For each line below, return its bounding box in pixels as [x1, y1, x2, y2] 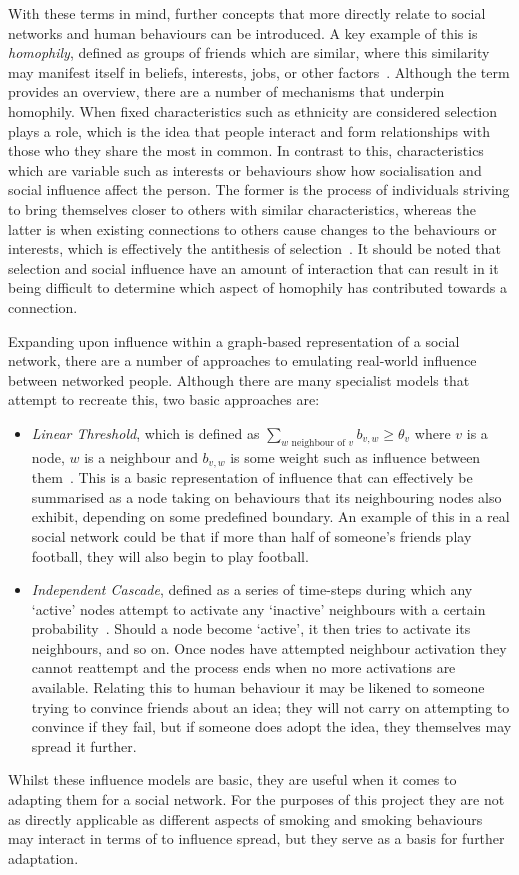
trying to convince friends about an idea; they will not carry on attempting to [31, 696, 510, 717]
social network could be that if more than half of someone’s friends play [31, 525, 472, 546]
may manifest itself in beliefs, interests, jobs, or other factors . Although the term [8, 61, 510, 82]
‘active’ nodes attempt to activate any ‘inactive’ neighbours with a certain [31, 598, 486, 619]
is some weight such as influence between [230, 446, 481, 467]
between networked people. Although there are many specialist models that [8, 369, 470, 390]
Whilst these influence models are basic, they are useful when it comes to [8, 769, 457, 790]
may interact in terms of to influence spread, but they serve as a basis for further [8, 828, 505, 849]
